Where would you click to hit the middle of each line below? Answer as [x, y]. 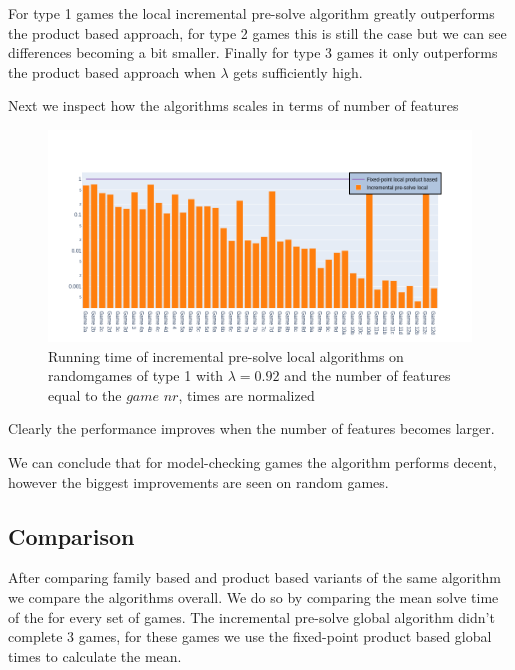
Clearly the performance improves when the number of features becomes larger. [251, 428]
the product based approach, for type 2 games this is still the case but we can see [257, 32]
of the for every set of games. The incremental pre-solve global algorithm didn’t [251, 616]
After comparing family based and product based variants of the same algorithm [254, 577]
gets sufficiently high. [298, 71]
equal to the [85, 394]
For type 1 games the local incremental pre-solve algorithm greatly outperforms [251, 13]
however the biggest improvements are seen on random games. [198, 481]
